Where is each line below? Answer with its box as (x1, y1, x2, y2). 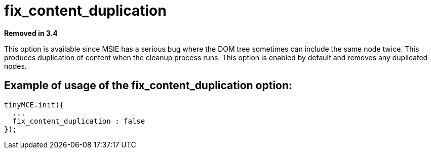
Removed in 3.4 (4, 28, 58, 37)
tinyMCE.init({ (4, 100, 64, 109)
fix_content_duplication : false (12, 117, 145, 125)
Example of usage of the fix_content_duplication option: (4, 79, 293, 92)
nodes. (4, 61, 27, 70)
